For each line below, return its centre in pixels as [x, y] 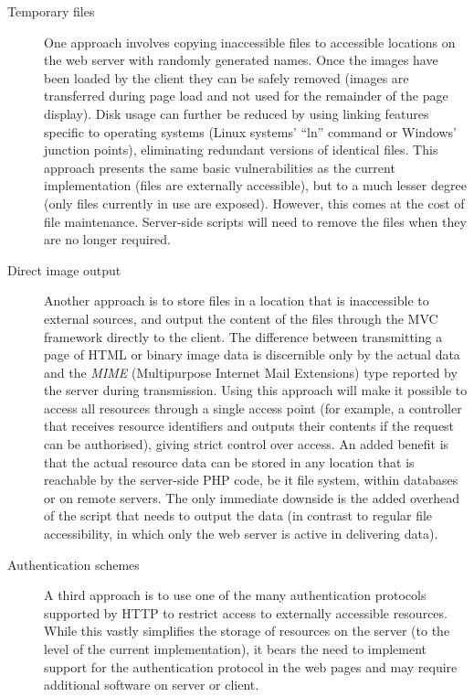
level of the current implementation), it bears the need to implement [236, 649]
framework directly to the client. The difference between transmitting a [243, 336]
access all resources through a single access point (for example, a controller [253, 407]
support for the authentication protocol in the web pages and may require [251, 666]
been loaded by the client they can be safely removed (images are [226, 77]
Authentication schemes [74, 564]
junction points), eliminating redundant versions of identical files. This [241, 150]
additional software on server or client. [152, 685]
